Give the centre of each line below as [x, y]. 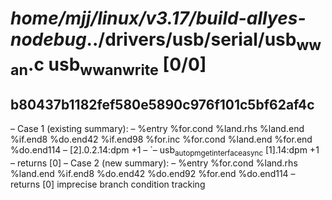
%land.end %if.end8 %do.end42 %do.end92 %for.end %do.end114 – [153, 173]
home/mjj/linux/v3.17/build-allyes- [158, 18]
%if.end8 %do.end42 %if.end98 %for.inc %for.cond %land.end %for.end [161, 139]
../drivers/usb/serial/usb [191, 39]
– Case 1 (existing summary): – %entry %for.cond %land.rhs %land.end [157, 129]
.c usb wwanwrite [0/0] [117, 66]
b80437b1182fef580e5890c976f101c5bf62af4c [162, 104]
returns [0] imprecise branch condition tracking [108, 184]
